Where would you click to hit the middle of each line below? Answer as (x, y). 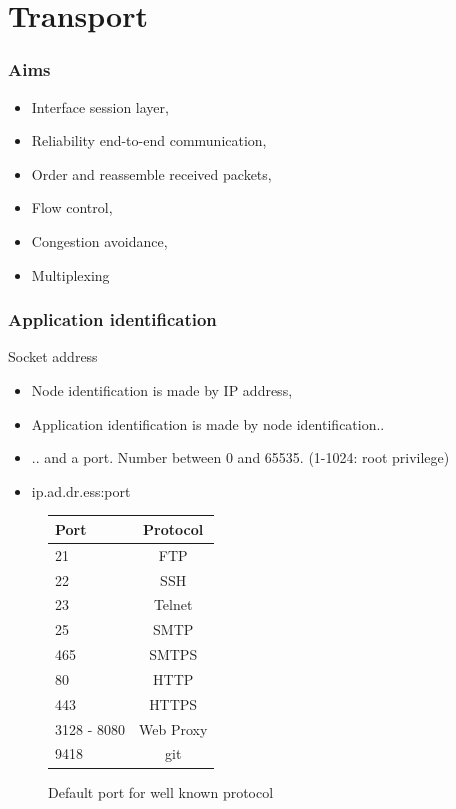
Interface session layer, (100, 106)
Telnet (173, 604)
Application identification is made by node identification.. (208, 423)
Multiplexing (70, 274)
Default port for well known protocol (161, 791)
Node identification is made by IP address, (162, 389)
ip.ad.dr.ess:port (81, 490)
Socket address (53, 356)
